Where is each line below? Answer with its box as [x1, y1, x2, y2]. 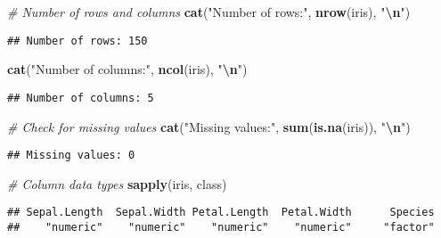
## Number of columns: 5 [7, 91, 154, 104]
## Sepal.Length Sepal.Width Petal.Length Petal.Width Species [7, 206, 435, 219]
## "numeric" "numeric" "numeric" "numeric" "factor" [7, 221, 435, 234]
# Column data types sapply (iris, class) [7, 174, 227, 193]
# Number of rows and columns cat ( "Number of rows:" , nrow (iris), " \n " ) [7, 3, 411, 21]
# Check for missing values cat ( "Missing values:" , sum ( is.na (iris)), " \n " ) [7, 117, 411, 135]
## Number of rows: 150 [7, 34, 148, 47]
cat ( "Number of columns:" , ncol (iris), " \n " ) [7, 60, 248, 78]
